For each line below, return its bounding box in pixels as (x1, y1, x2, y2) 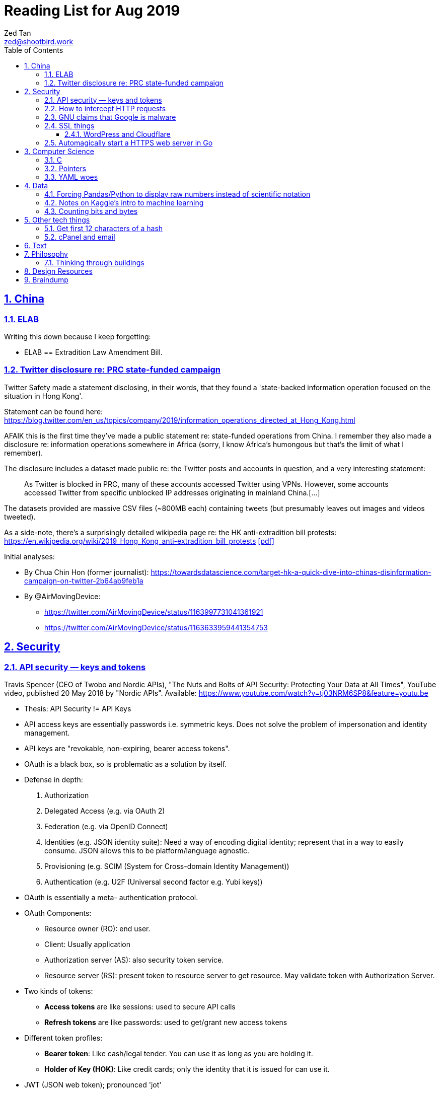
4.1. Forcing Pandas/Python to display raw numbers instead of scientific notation (44, 189, 311, 198)
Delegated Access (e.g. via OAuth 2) (44, 806, 165, 815)
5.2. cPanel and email (44, 232, 115, 241)
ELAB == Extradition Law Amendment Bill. (24, 347, 163, 356)
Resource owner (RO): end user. (44, 924, 151, 933)
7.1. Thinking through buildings (44, 258, 144, 267)
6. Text (24, 241, 47, 250)
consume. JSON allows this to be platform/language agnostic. (44, 846, 249, 855)
